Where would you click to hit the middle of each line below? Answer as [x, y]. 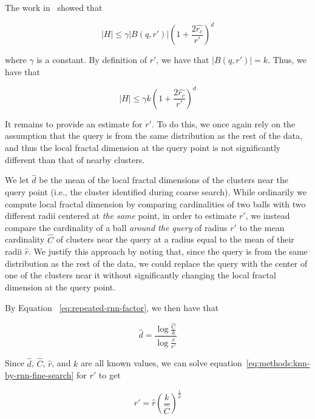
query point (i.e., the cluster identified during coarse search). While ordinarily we [156, 191]
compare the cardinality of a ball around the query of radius [116, 227]
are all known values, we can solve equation [161, 363]
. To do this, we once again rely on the [223, 123]
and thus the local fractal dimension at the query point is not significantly [143, 147]
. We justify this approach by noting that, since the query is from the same [168, 251]
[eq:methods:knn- [278, 363]
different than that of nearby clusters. [75, 159]
